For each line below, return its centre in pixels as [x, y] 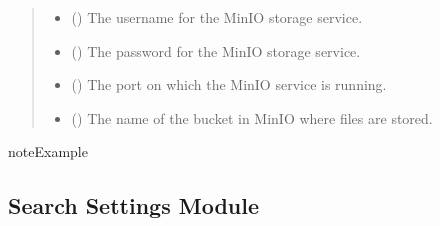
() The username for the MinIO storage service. [217, 17]
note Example [48, 151]
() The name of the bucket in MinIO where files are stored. [252, 117]
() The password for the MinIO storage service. [216, 50]
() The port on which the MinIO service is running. [229, 84]
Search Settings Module [134, 205]
